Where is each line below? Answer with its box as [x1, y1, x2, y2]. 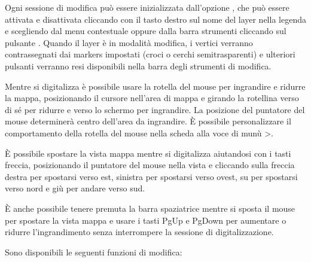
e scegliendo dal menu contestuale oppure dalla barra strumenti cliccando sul [5, 25, 286, 37]
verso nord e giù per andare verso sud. [5, 182, 145, 194]
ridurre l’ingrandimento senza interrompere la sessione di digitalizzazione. [5, 226, 274, 238]
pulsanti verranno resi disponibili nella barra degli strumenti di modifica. [5, 59, 272, 72]
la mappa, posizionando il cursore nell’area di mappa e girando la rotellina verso [5, 92, 299, 104]
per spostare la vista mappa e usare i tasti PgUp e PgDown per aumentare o [5, 214, 286, 226]
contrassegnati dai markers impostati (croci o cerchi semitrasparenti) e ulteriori [5, 48, 295, 60]
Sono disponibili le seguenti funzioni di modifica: [5, 245, 182, 258]
